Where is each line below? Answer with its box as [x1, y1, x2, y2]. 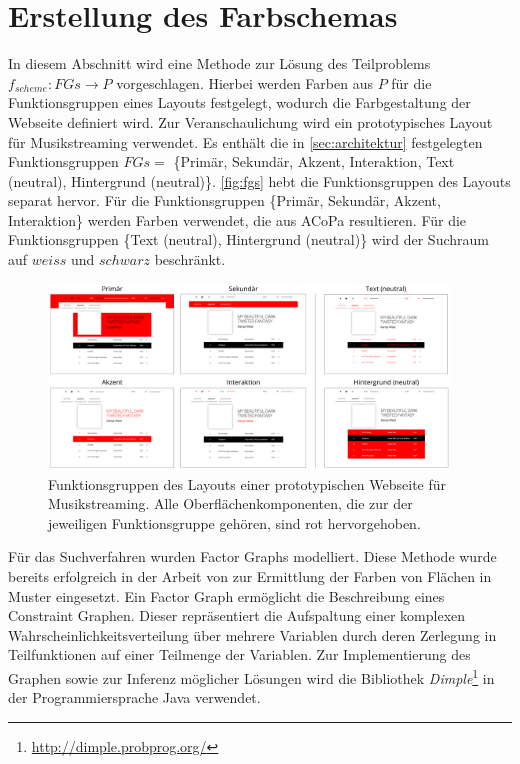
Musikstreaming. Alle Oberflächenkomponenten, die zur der [48, 493, 413, 514]
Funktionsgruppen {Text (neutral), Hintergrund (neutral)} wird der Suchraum [8, 229, 489, 250]
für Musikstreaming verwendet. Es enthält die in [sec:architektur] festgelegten [8, 131, 483, 152]
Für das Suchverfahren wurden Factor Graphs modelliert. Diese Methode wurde [8, 546, 497, 567]
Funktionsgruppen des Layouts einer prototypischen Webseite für [48, 473, 447, 494]
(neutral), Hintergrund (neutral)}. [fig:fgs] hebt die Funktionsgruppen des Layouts [8, 170, 511, 191]
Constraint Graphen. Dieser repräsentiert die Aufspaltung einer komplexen [8, 605, 466, 626]
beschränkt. [154, 249, 226, 270]
